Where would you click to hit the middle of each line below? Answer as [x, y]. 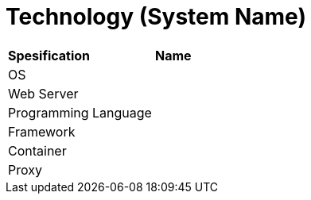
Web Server [43, 93]
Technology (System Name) [156, 17]
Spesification [49, 55]
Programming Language [80, 112]
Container [37, 150]
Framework [42, 131]
